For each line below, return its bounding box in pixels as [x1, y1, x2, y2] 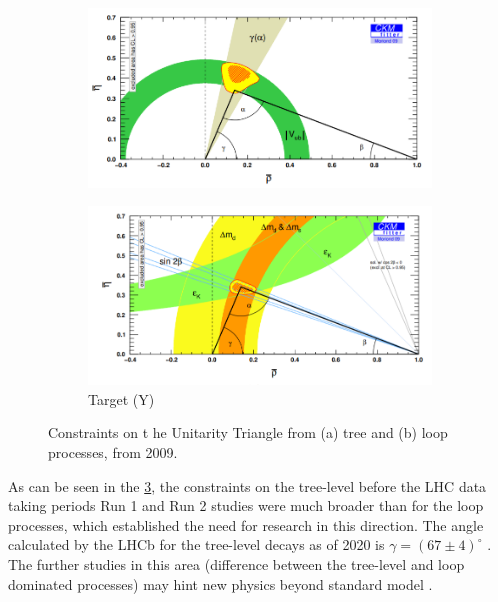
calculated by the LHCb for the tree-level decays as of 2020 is [8, 534, 385, 555]
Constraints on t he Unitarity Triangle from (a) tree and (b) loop [48, 422, 448, 443]
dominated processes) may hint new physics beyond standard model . [8, 573, 433, 594]
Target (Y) [88, 388, 155, 409]
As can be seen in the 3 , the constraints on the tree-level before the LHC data [8, 475, 487, 496]
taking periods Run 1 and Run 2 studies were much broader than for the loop [8, 495, 484, 516]
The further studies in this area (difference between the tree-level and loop [8, 553, 465, 574]
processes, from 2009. [48, 441, 178, 462]
